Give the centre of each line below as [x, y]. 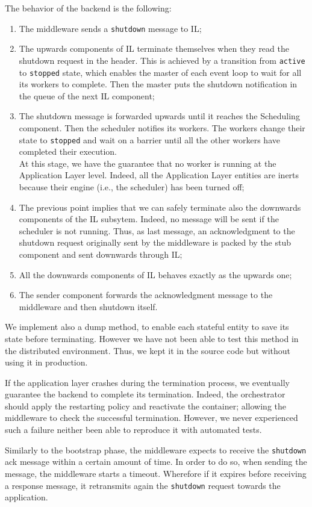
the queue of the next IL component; [87, 95]
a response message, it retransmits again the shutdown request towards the [143, 485]
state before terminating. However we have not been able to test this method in [152, 338]
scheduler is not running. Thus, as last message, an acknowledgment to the [157, 230]
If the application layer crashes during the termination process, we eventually [148, 382]
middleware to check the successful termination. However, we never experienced [151, 418]
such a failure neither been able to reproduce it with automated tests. [133, 430]
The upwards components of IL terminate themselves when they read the [154, 48]
